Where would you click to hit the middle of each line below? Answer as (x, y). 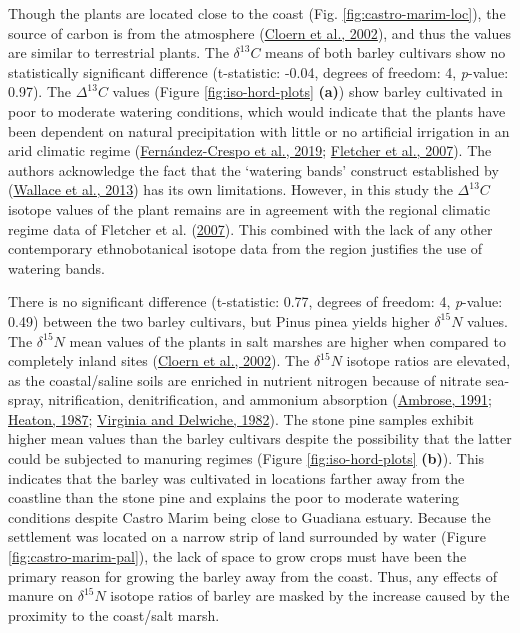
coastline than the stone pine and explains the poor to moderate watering (234, 497)
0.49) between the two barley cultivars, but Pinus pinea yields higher (219, 320)
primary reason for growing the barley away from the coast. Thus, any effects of (252, 575)
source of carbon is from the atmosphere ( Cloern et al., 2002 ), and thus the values (260, 32)
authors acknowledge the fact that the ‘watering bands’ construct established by (253, 169)
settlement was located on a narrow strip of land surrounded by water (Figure (247, 536)
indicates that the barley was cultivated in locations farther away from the (236, 477)
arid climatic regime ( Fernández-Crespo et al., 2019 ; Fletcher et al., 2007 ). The (250, 150)
